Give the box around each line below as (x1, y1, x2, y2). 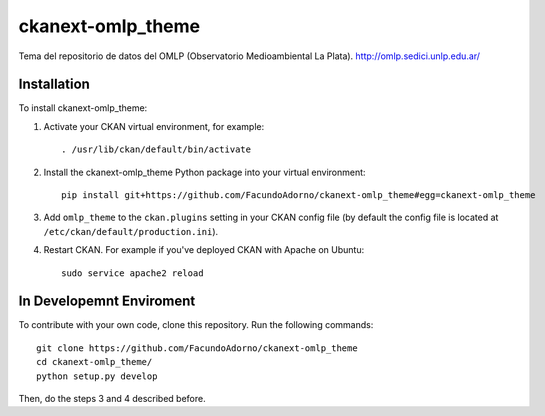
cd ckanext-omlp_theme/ (36, 356, 153, 368)
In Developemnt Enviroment (18, 293, 196, 310)
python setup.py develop (36, 370, 158, 382)
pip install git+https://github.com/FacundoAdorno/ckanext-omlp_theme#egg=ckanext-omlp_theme (61, 190, 536, 201)
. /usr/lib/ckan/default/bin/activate (61, 144, 252, 155)
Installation (18, 76, 90, 93)
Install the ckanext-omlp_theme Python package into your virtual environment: (43, 166, 366, 178)
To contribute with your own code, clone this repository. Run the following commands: (18, 319, 374, 331)
